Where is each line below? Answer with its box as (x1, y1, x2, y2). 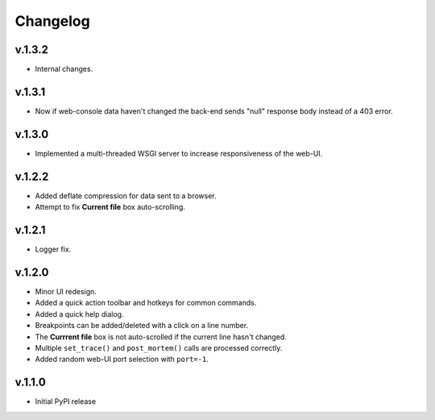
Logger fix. (35, 244, 72, 254)
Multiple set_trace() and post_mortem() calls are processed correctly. (35, 343, 283, 352)
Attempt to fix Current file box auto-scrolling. (35, 202, 185, 212)
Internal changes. (35, 64, 93, 74)
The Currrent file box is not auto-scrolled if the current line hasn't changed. (35, 331, 287, 342)
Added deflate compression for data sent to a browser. (35, 190, 217, 201)
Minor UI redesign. (35, 286, 97, 296)
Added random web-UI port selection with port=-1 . (35, 355, 209, 364)
